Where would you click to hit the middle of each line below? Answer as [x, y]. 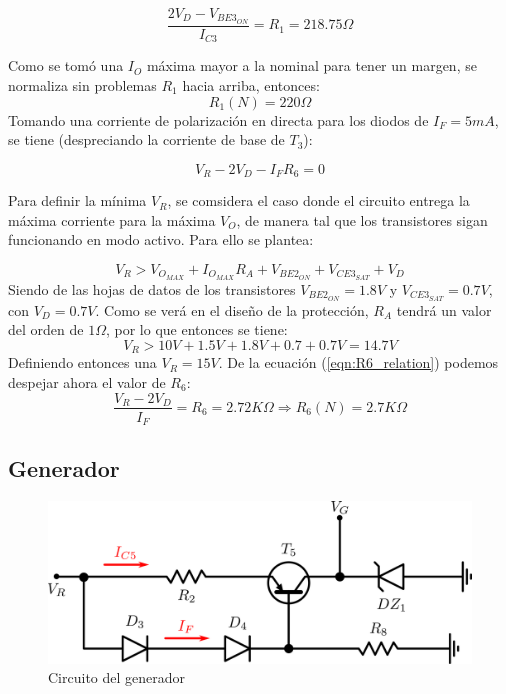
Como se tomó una [66, 65]
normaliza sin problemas [82, 84]
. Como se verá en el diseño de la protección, [232, 309]
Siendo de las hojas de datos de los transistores [152, 288]
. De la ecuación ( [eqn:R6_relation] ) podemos [358, 362]
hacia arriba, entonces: [251, 84]
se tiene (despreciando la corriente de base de [146, 139]
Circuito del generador [117, 677]
